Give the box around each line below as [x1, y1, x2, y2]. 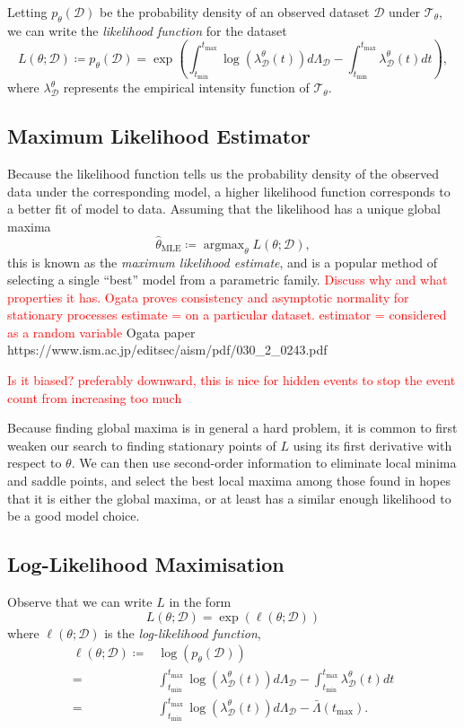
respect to [7, 453, 62, 472]
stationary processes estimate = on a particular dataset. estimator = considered [7, 305, 447, 324]
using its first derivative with [293, 435, 452, 454]
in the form [169, 592, 232, 611]
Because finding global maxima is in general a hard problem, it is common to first [7, 418, 458, 437]
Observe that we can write [7, 592, 153, 611]
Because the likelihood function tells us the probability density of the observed [7, 164, 439, 183]
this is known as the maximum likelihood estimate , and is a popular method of [7, 252, 438, 271]
